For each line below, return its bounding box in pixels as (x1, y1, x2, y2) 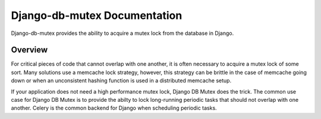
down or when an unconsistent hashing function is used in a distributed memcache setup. (11, 77, 232, 84)
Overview (11, 45, 48, 55)
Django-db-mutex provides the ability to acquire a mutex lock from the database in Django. (11, 30, 234, 37)
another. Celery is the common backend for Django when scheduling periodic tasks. (11, 104, 217, 112)
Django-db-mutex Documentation (11, 9, 182, 22)
